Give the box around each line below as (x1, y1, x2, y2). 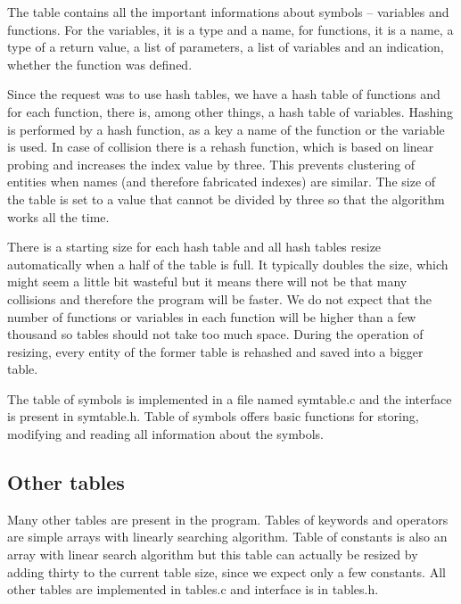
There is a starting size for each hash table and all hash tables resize (7, 237, 382, 256)
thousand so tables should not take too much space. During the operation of (7, 325, 424, 343)
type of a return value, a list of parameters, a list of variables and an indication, (7, 37, 444, 56)
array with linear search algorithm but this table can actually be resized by (7, 545, 418, 564)
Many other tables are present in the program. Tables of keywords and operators (7, 509, 449, 528)
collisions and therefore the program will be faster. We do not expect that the (7, 289, 432, 308)
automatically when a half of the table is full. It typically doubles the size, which (7, 254, 449, 273)
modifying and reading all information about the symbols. (7, 425, 324, 443)
